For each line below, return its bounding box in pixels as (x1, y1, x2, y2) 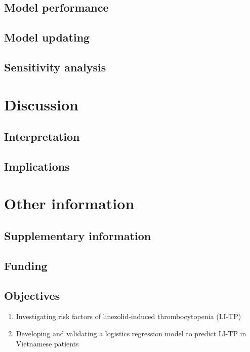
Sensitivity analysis (4, 59, 106, 74)
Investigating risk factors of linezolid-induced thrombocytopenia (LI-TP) (16, 311, 241, 322)
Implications (4, 158, 70, 174)
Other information (4, 193, 135, 214)
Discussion (4, 94, 78, 114)
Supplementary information (4, 228, 151, 244)
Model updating (4, 29, 90, 45)
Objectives (4, 287, 60, 303)
